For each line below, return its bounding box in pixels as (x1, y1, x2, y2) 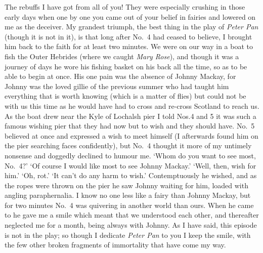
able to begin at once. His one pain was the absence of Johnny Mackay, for (5, 71, 236, 81)
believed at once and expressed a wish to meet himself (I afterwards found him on (5, 130, 258, 141)
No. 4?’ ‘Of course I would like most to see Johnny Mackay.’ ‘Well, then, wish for (5, 160, 256, 171)
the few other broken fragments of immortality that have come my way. (5, 239, 226, 250)
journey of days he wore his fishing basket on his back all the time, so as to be (5, 61, 247, 71)
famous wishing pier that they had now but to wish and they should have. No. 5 (5, 120, 255, 131)
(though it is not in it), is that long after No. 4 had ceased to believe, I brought (5, 31, 252, 41)
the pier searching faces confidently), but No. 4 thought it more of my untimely (5, 140, 252, 151)
